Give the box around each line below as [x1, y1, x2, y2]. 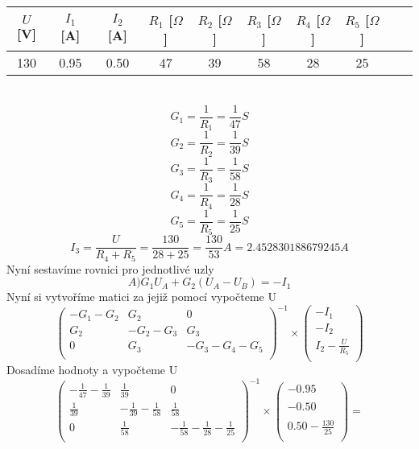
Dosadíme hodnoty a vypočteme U [6, 361, 178, 378]
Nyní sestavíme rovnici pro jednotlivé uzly [6, 260, 214, 277]
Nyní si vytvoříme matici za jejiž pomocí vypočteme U [6, 288, 276, 305]
